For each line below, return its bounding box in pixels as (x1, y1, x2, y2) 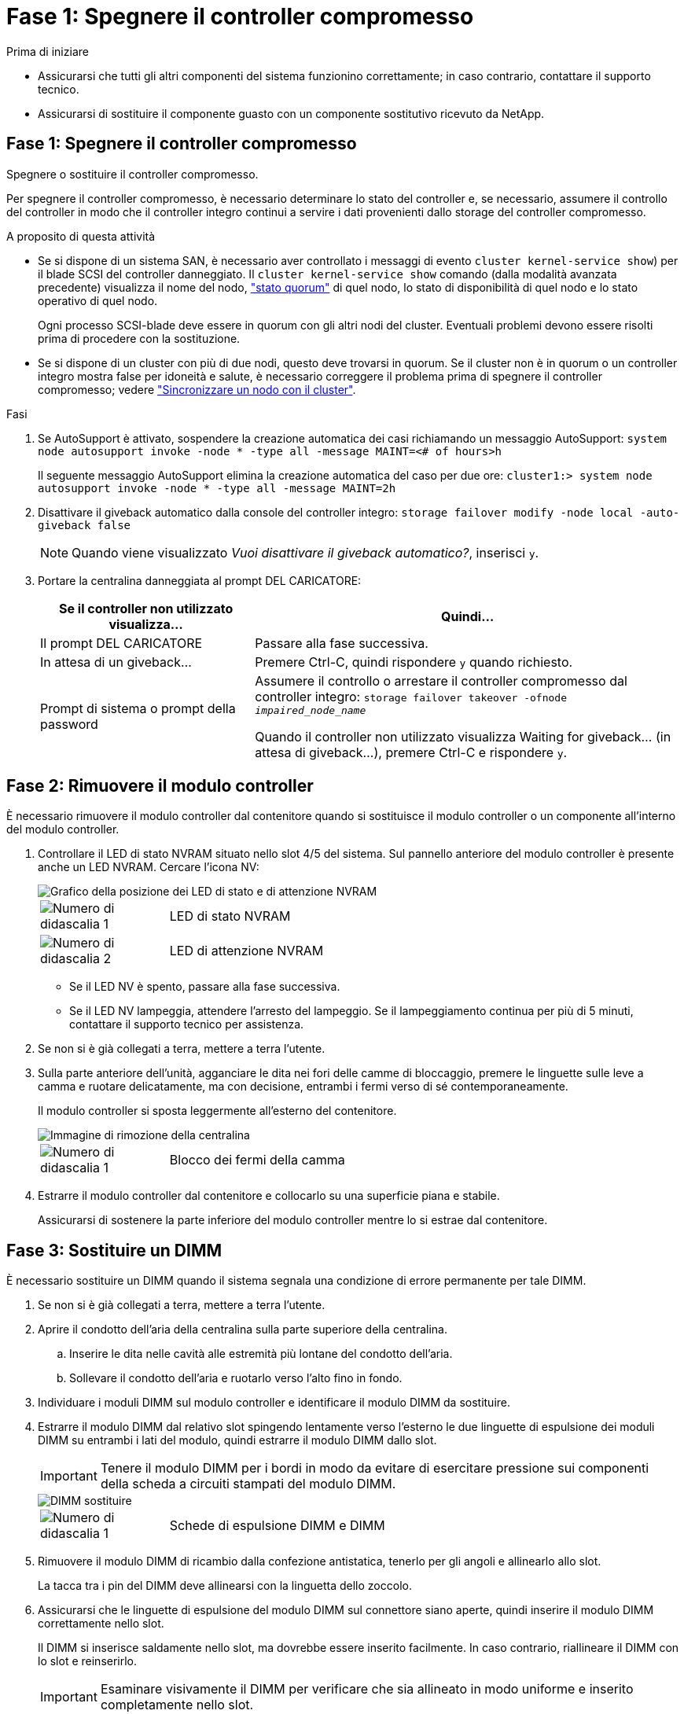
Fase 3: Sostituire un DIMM (6, 1240, 222, 1260)
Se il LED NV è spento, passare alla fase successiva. (69, 980, 340, 994)
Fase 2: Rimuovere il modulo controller (6, 776, 314, 796)
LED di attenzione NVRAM (169, 943, 324, 959)
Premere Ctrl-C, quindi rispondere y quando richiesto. (255, 653, 573, 670)
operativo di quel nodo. (38, 293, 158, 307)
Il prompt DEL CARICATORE (40, 634, 203, 651)
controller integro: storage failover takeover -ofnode (255, 688, 567, 704)
